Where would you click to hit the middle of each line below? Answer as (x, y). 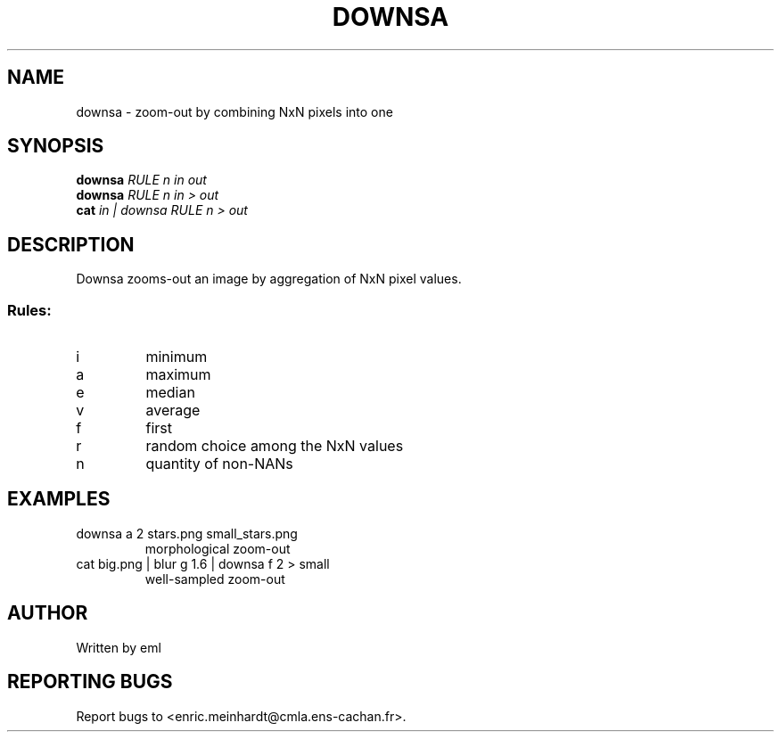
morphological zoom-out (218, 548)
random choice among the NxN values (275, 446)
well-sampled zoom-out (215, 579)
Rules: (29, 310)
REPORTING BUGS (90, 682)
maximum (178, 375)
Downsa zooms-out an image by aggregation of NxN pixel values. (269, 279)
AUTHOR (48, 613)
